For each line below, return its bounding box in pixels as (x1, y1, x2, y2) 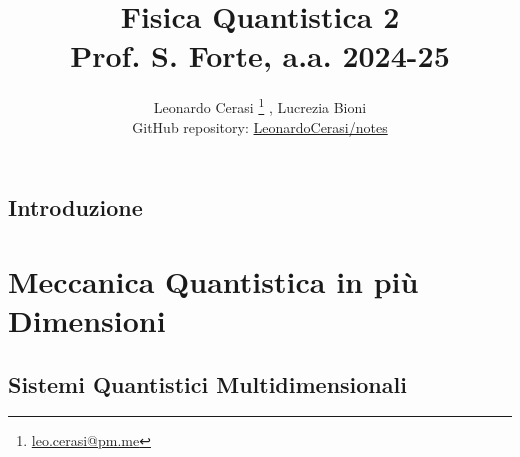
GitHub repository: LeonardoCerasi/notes (132, 116, 388, 137)
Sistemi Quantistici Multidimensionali (8, 368, 407, 399)
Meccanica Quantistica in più (8, 260, 419, 301)
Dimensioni (8, 299, 166, 340)
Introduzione (8, 192, 143, 223)
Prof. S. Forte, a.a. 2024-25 (70, 35, 450, 76)
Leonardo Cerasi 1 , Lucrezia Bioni (153, 94, 367, 117)
